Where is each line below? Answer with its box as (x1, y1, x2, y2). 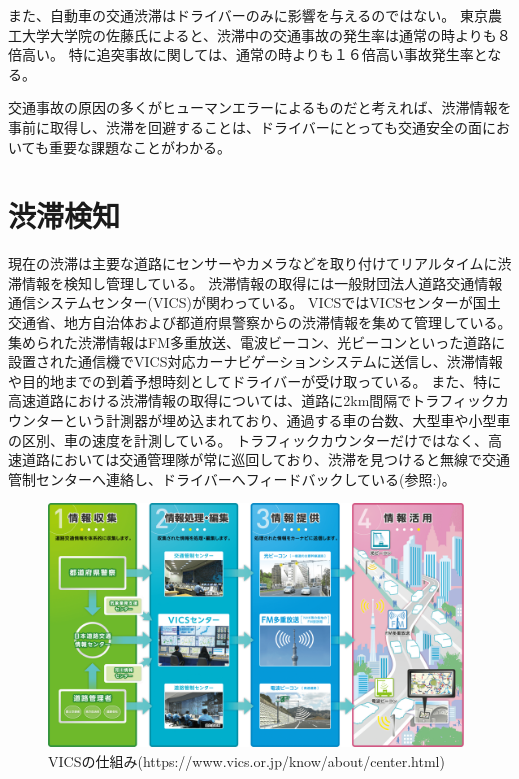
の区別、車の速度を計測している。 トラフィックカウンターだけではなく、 (8, 429, 488, 450)
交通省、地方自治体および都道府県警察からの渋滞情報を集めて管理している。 (8, 312, 512, 333)
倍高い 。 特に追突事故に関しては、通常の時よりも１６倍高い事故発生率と (8, 44, 488, 65)
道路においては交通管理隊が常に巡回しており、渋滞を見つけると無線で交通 (21, 449, 510, 470)
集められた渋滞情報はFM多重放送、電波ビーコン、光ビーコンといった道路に (8, 331, 506, 352)
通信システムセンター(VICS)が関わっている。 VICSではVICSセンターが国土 (8, 292, 501, 313)
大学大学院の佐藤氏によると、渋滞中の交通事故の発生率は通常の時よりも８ (21, 24, 511, 45)
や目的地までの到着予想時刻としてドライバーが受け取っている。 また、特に (8, 370, 502, 391)
